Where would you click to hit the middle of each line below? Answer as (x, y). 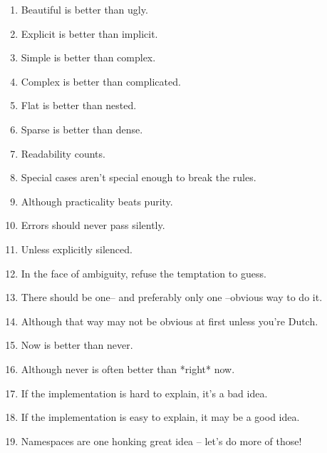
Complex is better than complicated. (101, 81)
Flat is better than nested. (79, 105)
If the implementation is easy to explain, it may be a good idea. (160, 417)
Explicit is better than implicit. (89, 33)
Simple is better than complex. (88, 57)
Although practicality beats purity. (97, 201)
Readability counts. (63, 153)
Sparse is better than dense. (82, 129)
